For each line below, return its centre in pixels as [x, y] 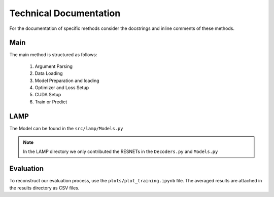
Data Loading [49, 73]
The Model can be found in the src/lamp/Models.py [66, 128]
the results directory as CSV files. [44, 188]
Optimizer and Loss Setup [62, 88]
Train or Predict [51, 102]
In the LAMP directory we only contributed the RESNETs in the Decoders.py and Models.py [121, 151]
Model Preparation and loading [67, 81]
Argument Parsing [54, 66]
